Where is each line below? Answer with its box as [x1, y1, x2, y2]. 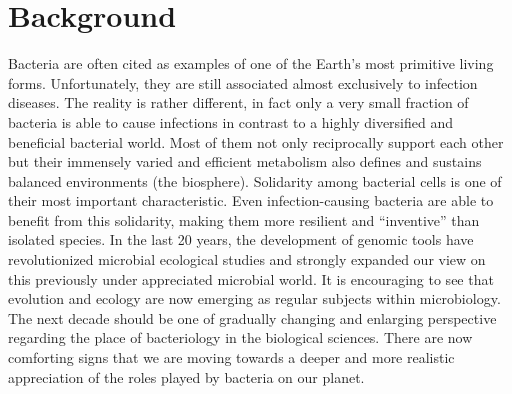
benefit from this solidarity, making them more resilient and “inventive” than [8, 209, 480, 230]
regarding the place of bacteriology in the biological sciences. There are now [8, 327, 473, 348]
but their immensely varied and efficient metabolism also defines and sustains [8, 151, 482, 172]
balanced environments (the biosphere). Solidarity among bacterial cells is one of [8, 170, 502, 191]
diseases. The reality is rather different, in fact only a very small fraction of [8, 92, 469, 113]
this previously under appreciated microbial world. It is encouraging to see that [8, 268, 494, 289]
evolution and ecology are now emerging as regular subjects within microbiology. [8, 288, 501, 309]
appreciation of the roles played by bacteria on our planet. [8, 366, 365, 387]
